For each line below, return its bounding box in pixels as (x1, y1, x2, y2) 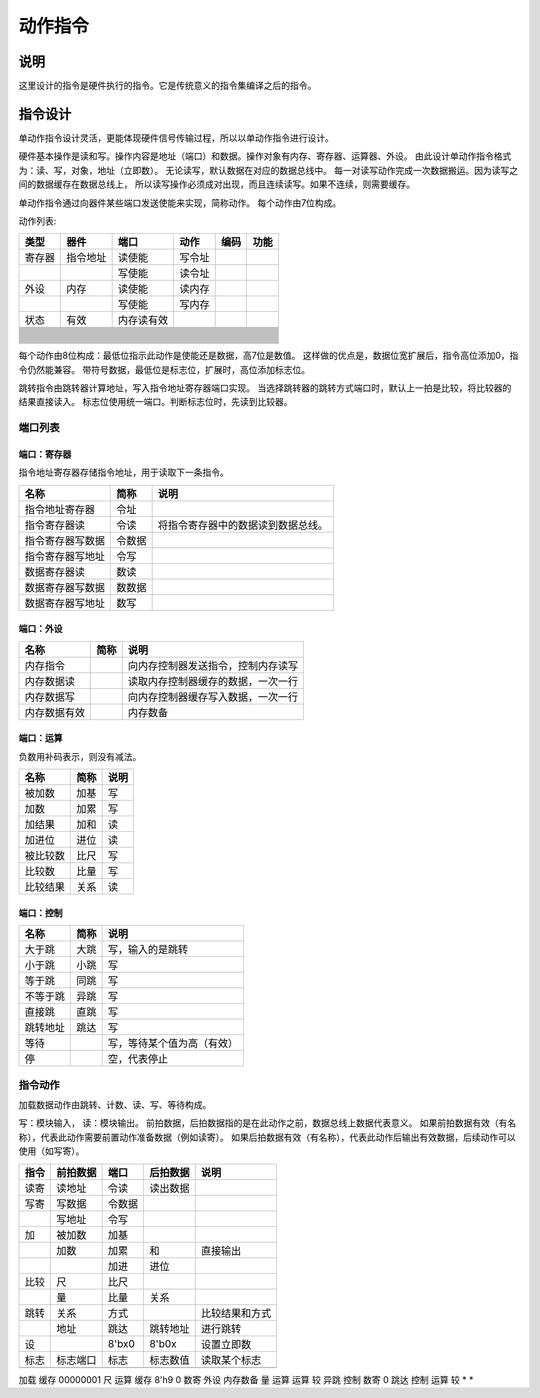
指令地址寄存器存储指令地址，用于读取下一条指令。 (18, 466, 229, 479)
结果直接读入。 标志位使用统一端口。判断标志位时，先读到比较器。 (18, 396, 293, 408)
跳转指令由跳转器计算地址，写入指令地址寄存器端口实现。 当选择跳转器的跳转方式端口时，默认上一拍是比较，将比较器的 (18, 382, 512, 394)
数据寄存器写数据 (24, 580, 105, 594)
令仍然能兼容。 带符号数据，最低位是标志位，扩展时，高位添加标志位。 (18, 363, 310, 375)
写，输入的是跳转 (107, 943, 189, 957)
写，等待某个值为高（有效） (107, 1036, 239, 1050)
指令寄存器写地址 (24, 549, 105, 563)
